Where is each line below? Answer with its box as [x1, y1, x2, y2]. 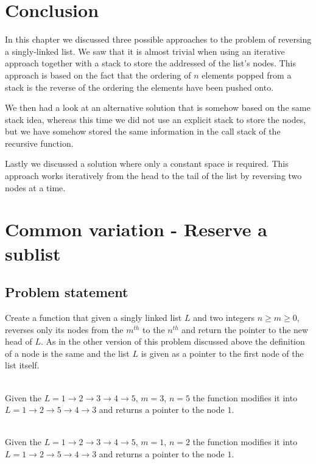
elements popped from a [202, 68, 292, 81]
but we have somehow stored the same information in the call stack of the [5, 125, 281, 138]
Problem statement [5, 283, 128, 301]
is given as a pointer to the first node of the [141, 346, 304, 359]
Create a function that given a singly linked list [5, 311, 182, 324]
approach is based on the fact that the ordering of [5, 68, 191, 81]
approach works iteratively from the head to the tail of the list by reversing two [5, 169, 302, 182]
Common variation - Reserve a [5, 217, 267, 242]
